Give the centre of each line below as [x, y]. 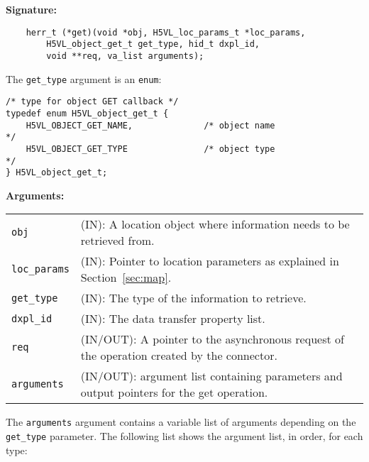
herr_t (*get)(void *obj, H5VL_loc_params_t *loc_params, [166, 32]
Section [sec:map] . [126, 277]
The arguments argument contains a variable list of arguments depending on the [181, 422]
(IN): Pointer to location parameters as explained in [210, 261]
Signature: [31, 9]
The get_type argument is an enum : [84, 78]
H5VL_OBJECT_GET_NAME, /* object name [150, 125]
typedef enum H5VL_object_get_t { [87, 113]
